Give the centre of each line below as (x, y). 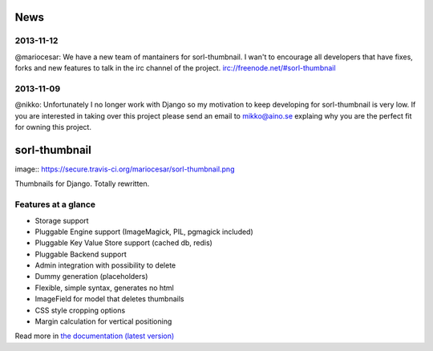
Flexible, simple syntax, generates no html (104, 288)
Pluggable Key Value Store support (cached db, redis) (123, 243)
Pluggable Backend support (81, 254)
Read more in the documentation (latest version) (95, 336)
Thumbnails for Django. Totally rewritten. (82, 184)
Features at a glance (55, 204)
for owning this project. (53, 127)
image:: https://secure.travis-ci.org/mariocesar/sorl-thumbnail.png (125, 169)
